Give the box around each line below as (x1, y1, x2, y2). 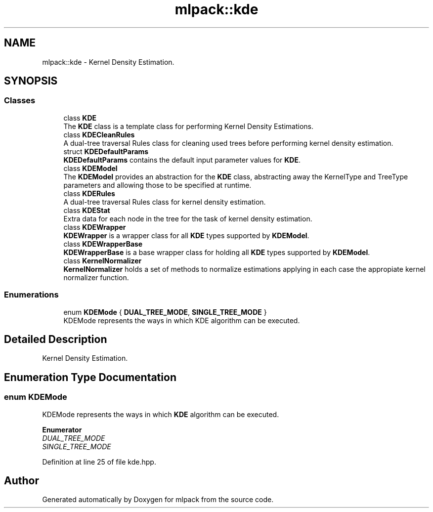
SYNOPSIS (4, 75, 58, 87)
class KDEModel (63, 164, 118, 172)
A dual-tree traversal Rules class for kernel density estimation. (63, 197, 266, 206)
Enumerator (42, 425, 82, 434)
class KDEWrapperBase (63, 239, 143, 248)
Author (4, 474, 39, 487)
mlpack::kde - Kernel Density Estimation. (42, 57, 174, 66)
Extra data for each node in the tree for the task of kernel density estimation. (63, 214, 312, 223)
